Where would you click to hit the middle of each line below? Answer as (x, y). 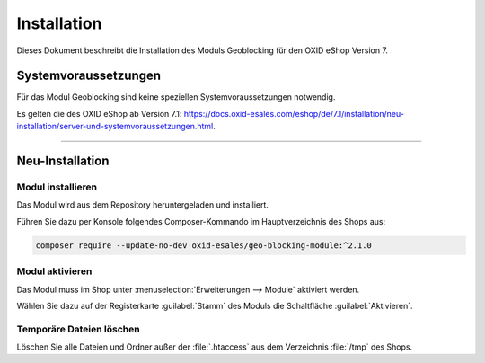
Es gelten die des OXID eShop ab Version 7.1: (99, 113)
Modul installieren (57, 187)
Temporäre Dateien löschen (78, 329)
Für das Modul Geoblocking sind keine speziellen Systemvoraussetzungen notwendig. (176, 97)
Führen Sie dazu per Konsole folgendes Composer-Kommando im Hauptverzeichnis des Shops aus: (201, 221)
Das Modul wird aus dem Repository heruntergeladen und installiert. (143, 205)
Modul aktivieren (54, 271)
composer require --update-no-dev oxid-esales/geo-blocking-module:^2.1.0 (204, 245)
